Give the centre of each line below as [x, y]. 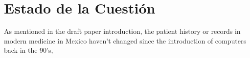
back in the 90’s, [29, 50]
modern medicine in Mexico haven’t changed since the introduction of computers [125, 40]
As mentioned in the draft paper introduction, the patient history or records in [122, 31]
